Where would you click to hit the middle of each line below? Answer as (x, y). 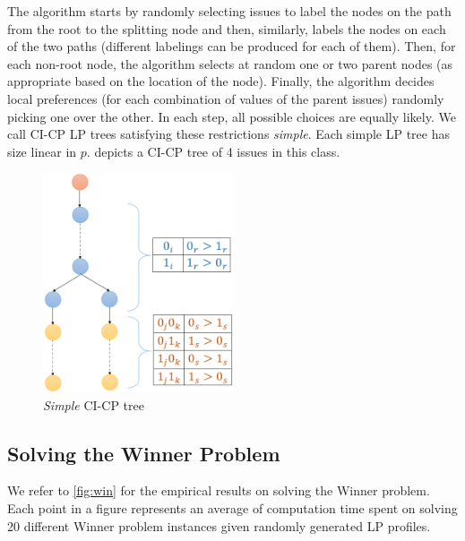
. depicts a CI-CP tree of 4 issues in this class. (213, 151)
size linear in (42, 151)
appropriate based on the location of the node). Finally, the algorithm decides (221, 81)
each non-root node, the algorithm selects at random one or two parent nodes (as (230, 63)
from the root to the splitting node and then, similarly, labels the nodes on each (227, 28)
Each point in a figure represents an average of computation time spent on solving (232, 507)
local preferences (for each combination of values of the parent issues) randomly (226, 98)
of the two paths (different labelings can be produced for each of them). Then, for (232, 46)
